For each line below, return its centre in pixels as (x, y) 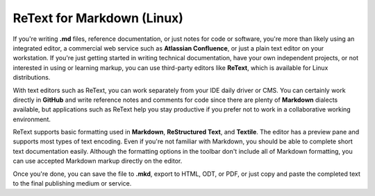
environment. (32, 119)
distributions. (32, 78)
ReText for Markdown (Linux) (98, 18)
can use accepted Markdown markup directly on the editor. (98, 161)
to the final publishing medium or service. (72, 184)
